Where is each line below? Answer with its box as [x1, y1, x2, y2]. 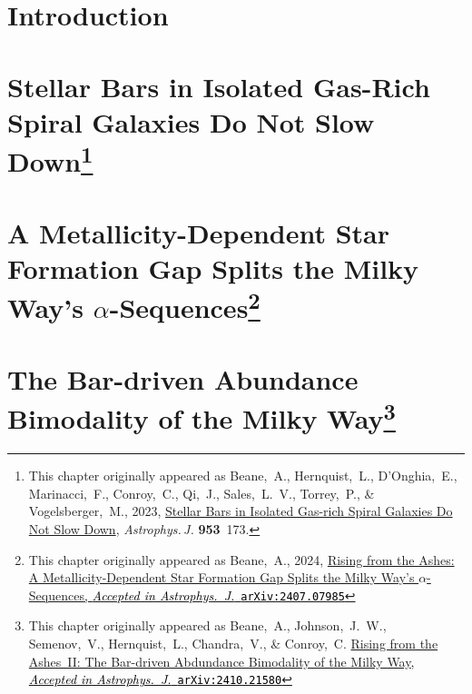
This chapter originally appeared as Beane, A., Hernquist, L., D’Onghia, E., [28, 466, 457, 485]
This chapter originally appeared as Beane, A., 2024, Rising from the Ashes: [28, 550, 455, 569]
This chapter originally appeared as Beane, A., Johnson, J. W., [28, 616, 387, 635]
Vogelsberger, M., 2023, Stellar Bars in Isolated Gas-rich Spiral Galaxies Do [28, 501, 453, 520]
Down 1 [7, 138, 93, 180]
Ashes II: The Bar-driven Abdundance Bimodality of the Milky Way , [28, 651, 415, 670]
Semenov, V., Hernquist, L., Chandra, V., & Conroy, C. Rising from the [28, 633, 438, 652]
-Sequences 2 [109, 285, 261, 326]
